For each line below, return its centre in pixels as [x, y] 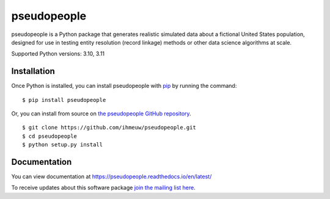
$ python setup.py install [63, 145]
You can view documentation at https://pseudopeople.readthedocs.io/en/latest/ [112, 176]
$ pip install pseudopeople [64, 100]
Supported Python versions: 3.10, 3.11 [58, 54]
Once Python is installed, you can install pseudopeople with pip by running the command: [124, 86]
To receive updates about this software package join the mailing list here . [103, 188]
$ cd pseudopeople [50, 136]
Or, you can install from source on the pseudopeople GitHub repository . [101, 114]
